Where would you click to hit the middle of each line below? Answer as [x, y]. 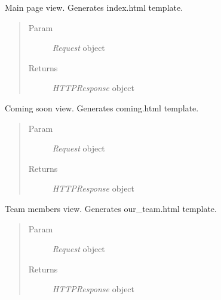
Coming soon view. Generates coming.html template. [102, 107]
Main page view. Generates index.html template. [94, 7]
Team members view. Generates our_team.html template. [111, 208]
